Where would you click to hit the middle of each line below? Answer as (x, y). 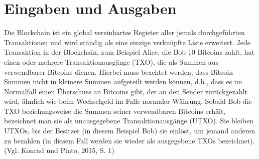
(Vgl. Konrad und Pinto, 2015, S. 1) (59, 150)
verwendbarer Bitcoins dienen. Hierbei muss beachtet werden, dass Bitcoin (118, 71)
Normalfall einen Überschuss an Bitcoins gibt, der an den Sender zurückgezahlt (126, 91)
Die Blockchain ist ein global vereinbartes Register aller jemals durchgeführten (124, 32)
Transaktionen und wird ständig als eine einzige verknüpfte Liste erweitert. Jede (127, 42)
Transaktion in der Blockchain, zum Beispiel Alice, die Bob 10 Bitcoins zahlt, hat (129, 52)
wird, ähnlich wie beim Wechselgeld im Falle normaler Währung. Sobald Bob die (128, 101)
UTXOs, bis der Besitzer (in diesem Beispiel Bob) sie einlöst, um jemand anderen (130, 131)
